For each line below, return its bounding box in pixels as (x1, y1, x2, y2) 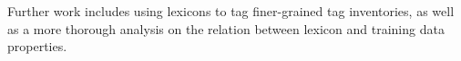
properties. (7, 37, 67, 56)
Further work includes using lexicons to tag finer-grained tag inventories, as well (7, 2, 455, 20)
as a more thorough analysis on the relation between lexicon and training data (7, 19, 445, 38)
